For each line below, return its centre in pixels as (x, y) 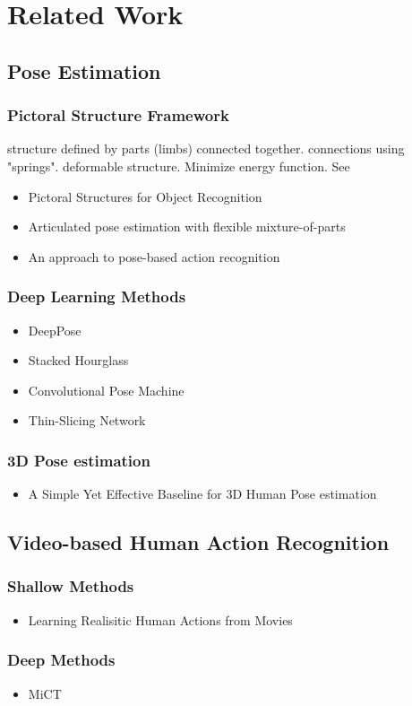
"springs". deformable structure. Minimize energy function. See (179, 166)
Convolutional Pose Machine (106, 390)
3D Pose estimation (79, 460)
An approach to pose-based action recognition (154, 256)
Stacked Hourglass (78, 360)
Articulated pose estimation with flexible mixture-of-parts (187, 227)
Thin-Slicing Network (87, 420)
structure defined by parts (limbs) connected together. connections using (206, 148)
